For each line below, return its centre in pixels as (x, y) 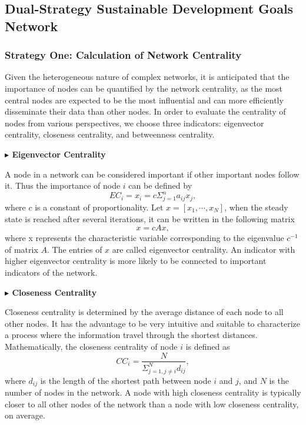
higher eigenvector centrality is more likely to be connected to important (136, 261)
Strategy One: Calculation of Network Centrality (123, 55)
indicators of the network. (51, 272)
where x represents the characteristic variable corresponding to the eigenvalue (144, 238)
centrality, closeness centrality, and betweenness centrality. (110, 134)
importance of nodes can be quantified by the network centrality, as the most (144, 88)
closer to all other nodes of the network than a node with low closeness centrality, (152, 404)
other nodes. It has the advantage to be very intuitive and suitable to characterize (153, 323)
